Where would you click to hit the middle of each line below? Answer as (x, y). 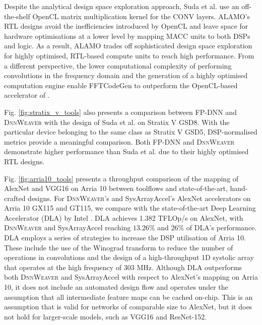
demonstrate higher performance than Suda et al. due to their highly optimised (126, 151)
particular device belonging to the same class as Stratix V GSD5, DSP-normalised (131, 132)
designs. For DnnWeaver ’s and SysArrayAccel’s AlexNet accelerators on (139, 198)
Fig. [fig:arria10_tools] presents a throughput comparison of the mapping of (121, 178)
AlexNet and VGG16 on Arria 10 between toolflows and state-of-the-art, (116, 188)
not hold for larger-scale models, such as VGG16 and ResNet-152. (106, 316)
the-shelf (17, 16)
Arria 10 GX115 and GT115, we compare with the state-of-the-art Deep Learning (130, 208)
